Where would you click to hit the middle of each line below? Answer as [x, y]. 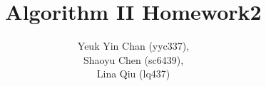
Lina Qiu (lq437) [133, 74]
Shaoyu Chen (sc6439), [133, 59]
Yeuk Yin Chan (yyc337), [133, 46]
